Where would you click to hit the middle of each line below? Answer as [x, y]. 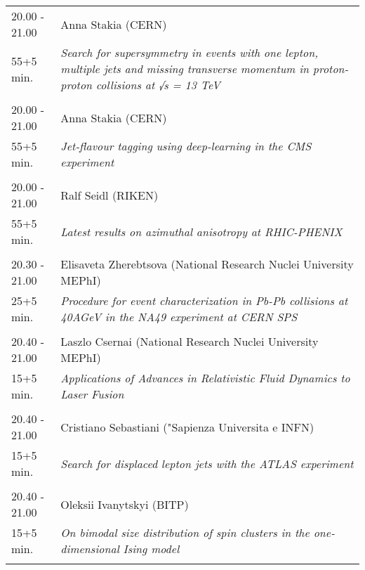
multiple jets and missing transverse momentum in [185, 69]
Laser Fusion [92, 394]
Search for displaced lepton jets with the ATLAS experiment [207, 463]
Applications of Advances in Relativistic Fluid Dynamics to [205, 378]
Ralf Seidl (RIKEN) [109, 195]
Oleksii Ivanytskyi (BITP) [125, 504]
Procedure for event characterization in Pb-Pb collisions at [204, 300]
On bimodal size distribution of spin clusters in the [185, 532]
